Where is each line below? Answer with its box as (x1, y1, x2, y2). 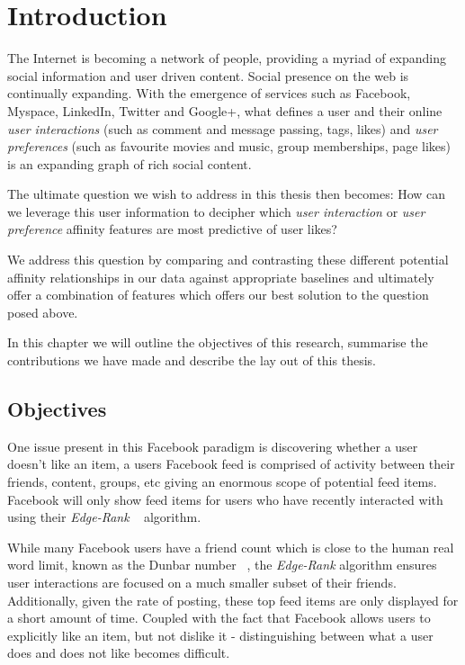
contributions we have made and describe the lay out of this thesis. (7, 351, 376, 370)
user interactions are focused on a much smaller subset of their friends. (7, 572, 397, 591)
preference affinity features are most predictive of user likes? (7, 220, 337, 238)
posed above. (7, 302, 78, 321)
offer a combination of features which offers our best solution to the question (7, 285, 429, 304)
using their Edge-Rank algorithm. (7, 508, 201, 526)
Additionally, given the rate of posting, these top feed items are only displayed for (7, 590, 459, 609)
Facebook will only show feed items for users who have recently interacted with (7, 490, 443, 508)
